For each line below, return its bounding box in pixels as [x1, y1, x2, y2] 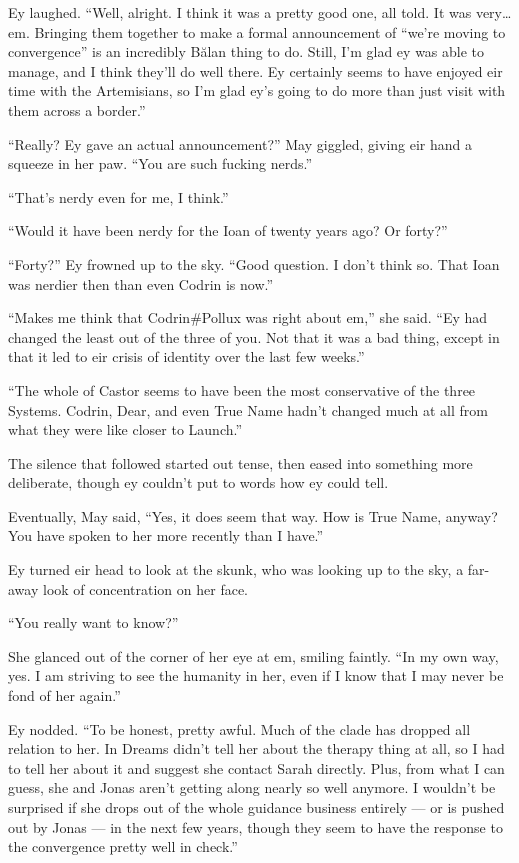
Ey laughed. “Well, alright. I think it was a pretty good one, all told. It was [8, 2, 472, 22]
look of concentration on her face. [42, 578, 249, 599]
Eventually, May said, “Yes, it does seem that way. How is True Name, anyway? [8, 505, 498, 526]
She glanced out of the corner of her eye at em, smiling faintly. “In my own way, [8, 645, 499, 666]
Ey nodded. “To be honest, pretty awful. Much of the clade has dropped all [8, 718, 471, 739]
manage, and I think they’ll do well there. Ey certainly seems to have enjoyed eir [8, 60, 503, 81]
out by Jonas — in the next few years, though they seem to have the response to [8, 816, 503, 837]
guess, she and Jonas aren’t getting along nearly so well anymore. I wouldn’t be [8, 777, 496, 798]
